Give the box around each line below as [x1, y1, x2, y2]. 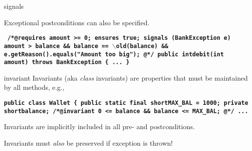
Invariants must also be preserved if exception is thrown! [4, 137, 173, 148]
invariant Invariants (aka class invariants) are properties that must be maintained [4, 72, 248, 83]
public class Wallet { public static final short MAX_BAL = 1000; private [4, 100, 249, 106]
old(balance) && [116, 42, 169, 50]
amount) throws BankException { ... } [4, 59, 130, 66]
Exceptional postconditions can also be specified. [4, 17, 150, 27]
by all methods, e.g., [4, 82, 65, 92]
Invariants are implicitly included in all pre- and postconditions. [4, 121, 195, 132]
